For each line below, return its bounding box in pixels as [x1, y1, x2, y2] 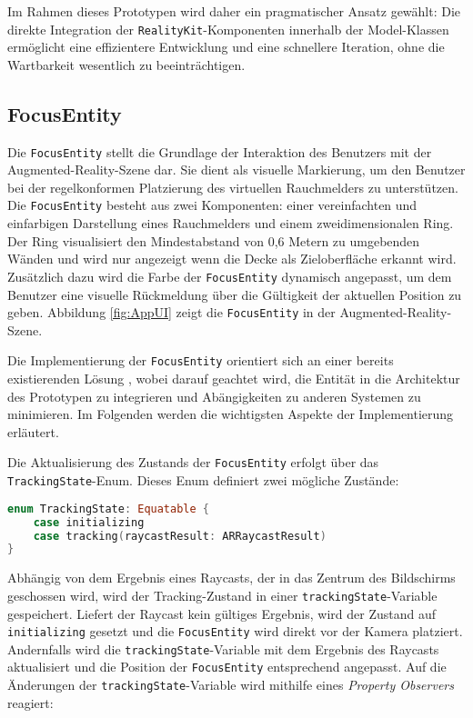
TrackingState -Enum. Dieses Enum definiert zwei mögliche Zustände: [7, 471, 399, 490]
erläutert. [7, 422, 59, 441]
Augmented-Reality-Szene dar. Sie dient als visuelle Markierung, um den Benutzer [7, 160, 466, 179]
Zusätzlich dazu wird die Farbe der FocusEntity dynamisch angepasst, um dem [7, 266, 452, 285]
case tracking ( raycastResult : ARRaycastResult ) [33, 529, 327, 543]
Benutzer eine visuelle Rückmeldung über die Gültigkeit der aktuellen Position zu [7, 284, 462, 304]
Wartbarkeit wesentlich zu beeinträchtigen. [7, 55, 246, 74]
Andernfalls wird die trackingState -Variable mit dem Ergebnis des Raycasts [7, 639, 439, 658]
